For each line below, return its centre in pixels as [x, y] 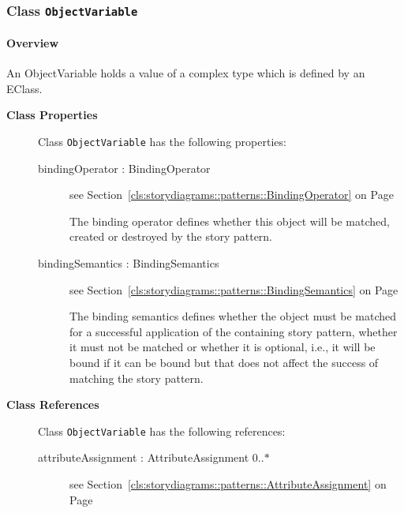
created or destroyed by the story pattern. [171, 236]
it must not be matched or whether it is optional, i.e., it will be [223, 347]
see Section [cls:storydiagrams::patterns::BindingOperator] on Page [232, 195]
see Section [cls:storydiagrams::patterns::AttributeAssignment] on [228, 484]
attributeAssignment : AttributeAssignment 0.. [151, 457]
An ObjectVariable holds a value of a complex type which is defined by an [186, 73]
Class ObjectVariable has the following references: [162, 431]
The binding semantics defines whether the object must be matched [233, 316]
